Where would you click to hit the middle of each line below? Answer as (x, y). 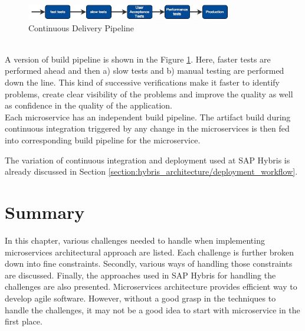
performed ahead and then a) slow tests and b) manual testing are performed (145, 71)
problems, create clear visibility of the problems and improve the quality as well (149, 94)
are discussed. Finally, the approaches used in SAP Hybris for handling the (140, 275)
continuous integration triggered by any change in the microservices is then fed (147, 128)
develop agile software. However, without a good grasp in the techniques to (140, 298)
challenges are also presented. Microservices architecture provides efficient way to (151, 286)
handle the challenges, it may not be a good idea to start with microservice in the (152, 309)
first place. (24, 321)
